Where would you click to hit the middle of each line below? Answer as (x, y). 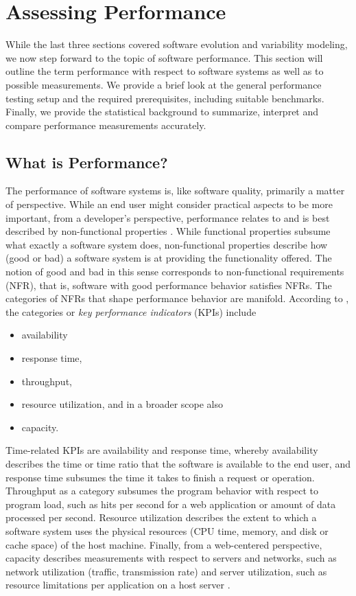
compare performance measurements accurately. (106, 125)
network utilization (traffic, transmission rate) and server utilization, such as (166, 571)
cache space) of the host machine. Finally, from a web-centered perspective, (164, 544)
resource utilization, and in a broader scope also (122, 404)
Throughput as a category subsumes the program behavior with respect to (162, 491)
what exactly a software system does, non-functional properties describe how (167, 244)
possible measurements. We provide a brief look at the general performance (164, 84)
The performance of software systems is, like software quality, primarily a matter (175, 191)
